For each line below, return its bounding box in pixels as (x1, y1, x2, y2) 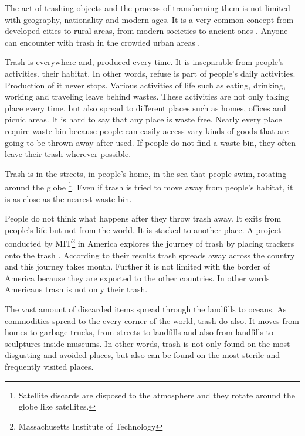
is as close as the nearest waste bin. (5, 192, 132, 205)
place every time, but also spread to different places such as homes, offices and (5, 101, 286, 114)
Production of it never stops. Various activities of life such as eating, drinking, (5, 79, 286, 91)
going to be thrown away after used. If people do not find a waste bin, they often (5, 136, 296, 148)
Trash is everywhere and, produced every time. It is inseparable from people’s (5, 56, 284, 68)
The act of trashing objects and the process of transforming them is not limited (5, 2, 290, 13)
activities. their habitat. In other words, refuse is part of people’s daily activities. (5, 67, 296, 79)
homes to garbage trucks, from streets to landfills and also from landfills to (5, 326, 274, 338)
